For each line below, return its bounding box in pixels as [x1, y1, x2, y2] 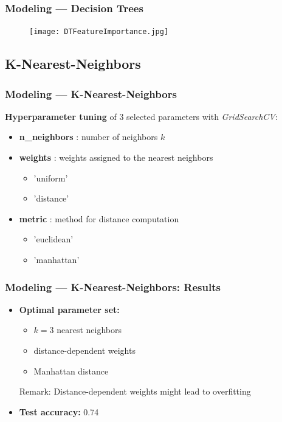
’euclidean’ [33, 233, 74, 245]
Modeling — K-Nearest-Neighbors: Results [5, 279, 221, 294]
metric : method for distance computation [19, 212, 179, 225]
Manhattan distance [33, 364, 109, 377]
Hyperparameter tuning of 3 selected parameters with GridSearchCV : [5, 110, 278, 122]
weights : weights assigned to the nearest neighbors [19, 151, 213, 164]
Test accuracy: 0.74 [19, 405, 99, 418]
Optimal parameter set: [19, 303, 120, 315]
